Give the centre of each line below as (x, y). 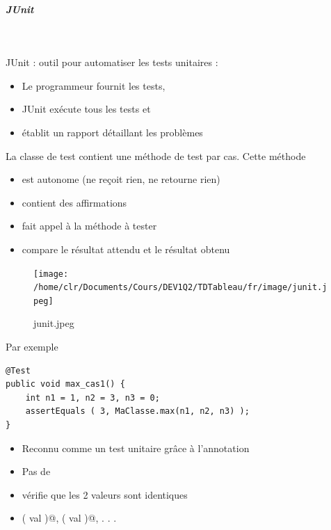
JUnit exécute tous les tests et (86, 109)
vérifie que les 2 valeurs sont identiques (105, 494)
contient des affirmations (74, 202)
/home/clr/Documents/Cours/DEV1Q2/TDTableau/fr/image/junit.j (180, 288)
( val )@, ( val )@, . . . (69, 518)
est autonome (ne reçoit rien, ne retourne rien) (121, 179)
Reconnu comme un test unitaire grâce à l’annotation (136, 448)
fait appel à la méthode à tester (89, 226)
